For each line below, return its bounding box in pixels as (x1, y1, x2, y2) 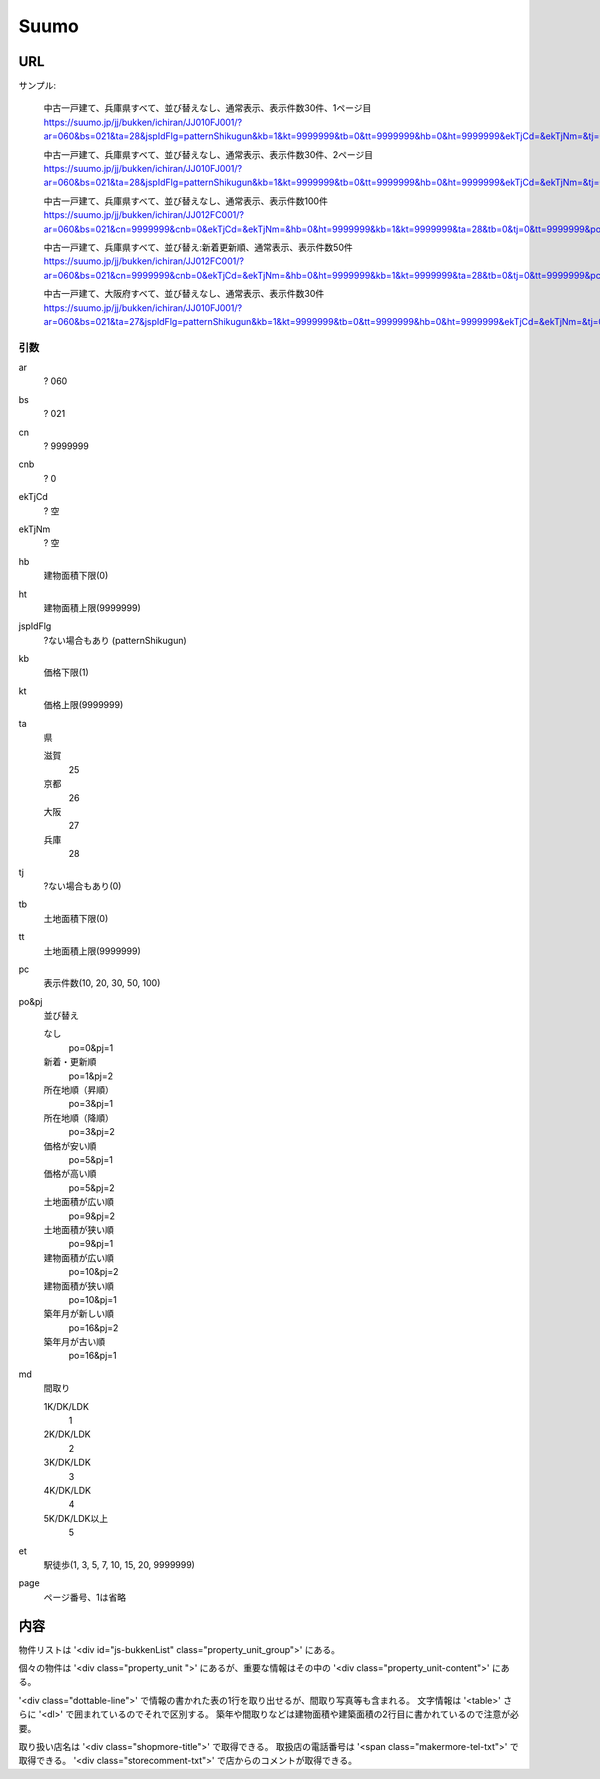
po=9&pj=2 (68, 1210, 115, 1222)
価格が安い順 (43, 1140, 97, 1152)
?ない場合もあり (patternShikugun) (43, 634, 187, 646)
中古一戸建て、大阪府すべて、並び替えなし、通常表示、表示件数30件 (43, 288, 325, 300)
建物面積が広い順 (43, 1251, 114, 1264)
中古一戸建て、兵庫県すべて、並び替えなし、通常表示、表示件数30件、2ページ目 (43, 148, 374, 160)
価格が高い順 (43, 1168, 97, 1180)
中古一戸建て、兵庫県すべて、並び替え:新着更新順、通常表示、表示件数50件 (43, 241, 354, 253)
